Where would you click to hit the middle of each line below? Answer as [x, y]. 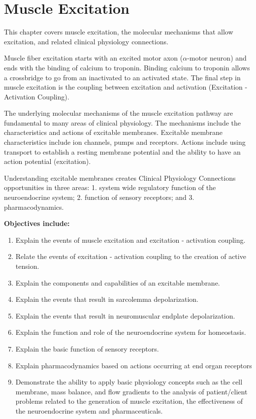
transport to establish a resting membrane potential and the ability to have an [122, 151]
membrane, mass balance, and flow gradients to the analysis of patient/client [131, 391]
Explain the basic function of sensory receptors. [87, 348]
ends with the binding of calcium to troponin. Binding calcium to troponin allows [127, 67]
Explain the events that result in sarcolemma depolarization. [107, 299]
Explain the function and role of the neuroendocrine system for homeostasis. [131, 332]
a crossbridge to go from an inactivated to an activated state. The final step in [122, 77]
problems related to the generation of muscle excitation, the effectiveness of [129, 401]
